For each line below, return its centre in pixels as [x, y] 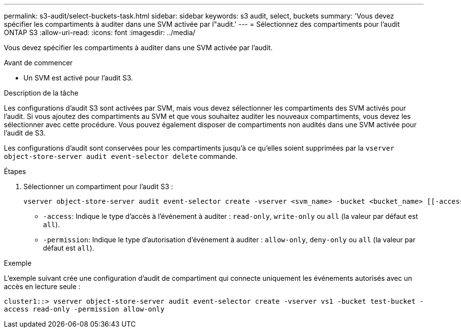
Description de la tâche [41, 93]
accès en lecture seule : [42, 286]
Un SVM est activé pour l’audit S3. [78, 78]
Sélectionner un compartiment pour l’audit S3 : [98, 186]
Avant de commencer [38, 63]
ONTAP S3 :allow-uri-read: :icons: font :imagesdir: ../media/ [100, 32]
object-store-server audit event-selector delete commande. [121, 156]
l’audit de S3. [25, 133]
